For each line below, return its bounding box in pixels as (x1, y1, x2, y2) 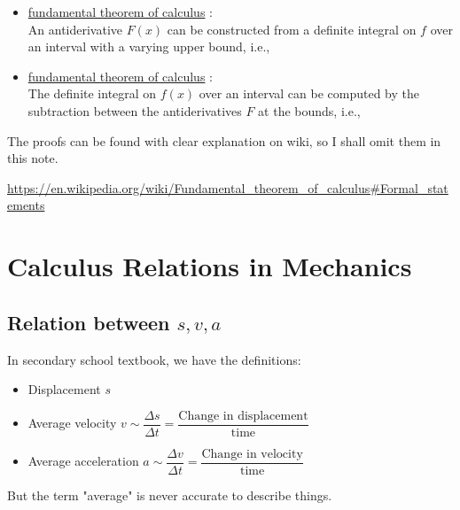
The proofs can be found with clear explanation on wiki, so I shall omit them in (7, 131, 441, 150)
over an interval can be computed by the (199, 84, 419, 103)
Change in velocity (201, 447, 303, 460)
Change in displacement (178, 409, 308, 422)
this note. (7, 149, 58, 167)
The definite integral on (27, 84, 157, 103)
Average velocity (27, 413, 117, 432)
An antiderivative (27, 19, 123, 38)
